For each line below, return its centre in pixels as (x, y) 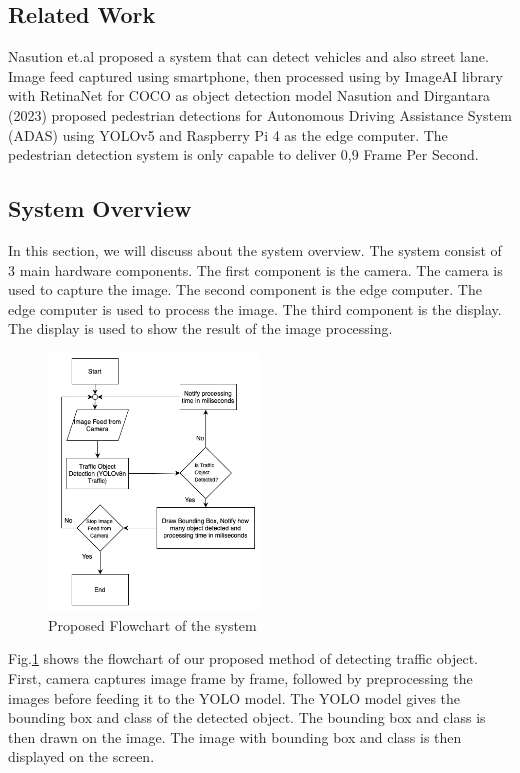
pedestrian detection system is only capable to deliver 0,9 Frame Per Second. (243, 154)
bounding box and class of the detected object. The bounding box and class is (247, 717)
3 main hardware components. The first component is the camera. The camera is (255, 269)
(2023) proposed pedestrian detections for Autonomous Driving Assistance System (260, 114)
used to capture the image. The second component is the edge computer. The (245, 289)
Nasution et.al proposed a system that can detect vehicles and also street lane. (248, 56)
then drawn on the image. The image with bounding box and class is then (235, 736)
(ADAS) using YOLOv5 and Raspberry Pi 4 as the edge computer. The (228, 134)
